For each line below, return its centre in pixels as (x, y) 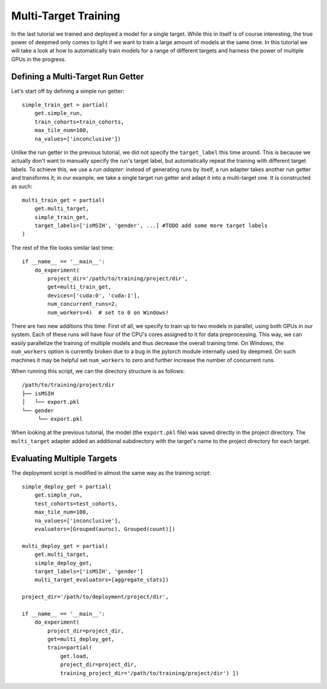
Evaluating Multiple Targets (64, 458)
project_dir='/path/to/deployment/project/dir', (95, 597)
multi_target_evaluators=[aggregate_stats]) (101, 580)
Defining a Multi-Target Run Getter (78, 77)
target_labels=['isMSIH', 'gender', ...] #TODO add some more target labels (151, 226)
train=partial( (70, 648)
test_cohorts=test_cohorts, (76, 503)
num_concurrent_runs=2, (83, 304)
